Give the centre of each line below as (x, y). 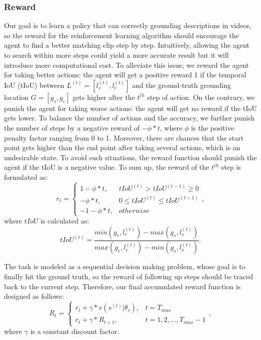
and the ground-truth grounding (182, 85)
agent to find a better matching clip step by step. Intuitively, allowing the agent (127, 45)
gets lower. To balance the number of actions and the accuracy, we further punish (129, 118)
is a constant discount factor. (75, 331)
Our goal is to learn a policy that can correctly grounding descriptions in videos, (128, 25)
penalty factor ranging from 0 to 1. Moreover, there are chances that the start (124, 137)
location (16, 97)
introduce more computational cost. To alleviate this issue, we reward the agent (126, 65)
